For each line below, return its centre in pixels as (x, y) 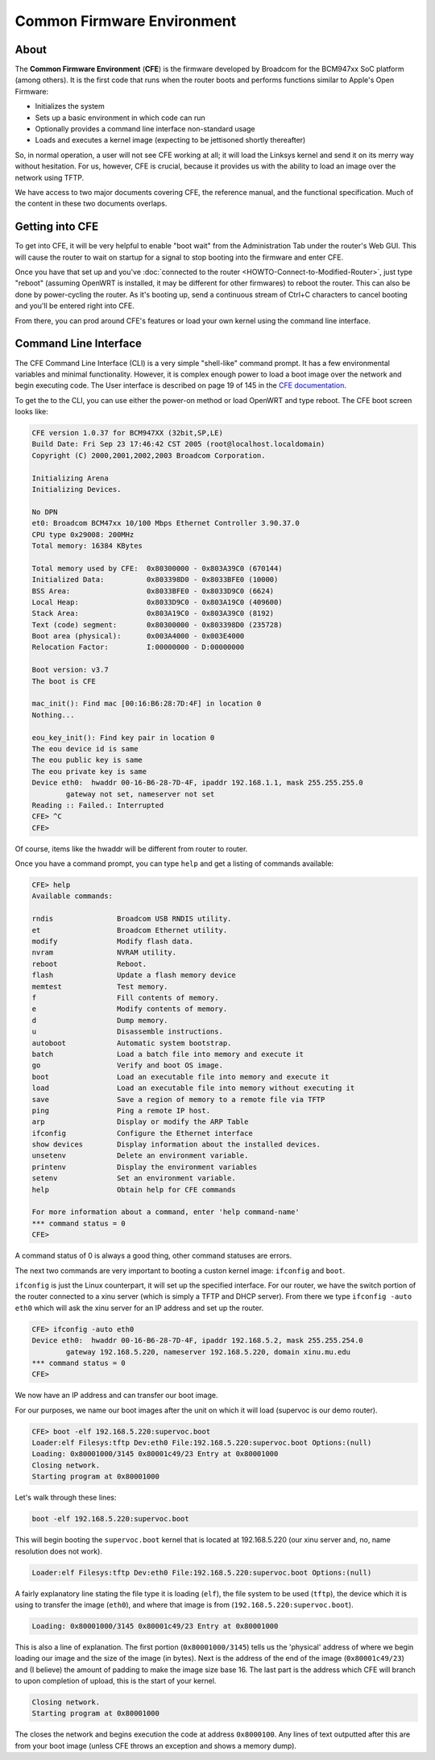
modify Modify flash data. (112, 942)
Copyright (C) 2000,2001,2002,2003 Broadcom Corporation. (149, 455)
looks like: (31, 412)
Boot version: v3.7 (70, 670)
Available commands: (72, 896)
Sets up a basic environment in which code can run (120, 118)
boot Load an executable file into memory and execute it (180, 1077)
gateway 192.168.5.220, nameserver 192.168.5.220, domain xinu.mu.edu (208, 1352)
